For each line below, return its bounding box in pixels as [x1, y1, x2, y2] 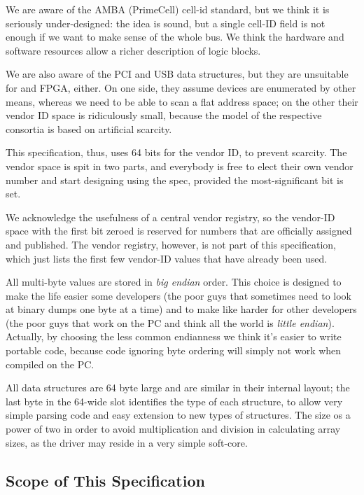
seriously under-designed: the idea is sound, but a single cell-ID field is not [6, 15, 325, 30]
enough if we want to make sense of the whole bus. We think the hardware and [6, 29, 344, 44]
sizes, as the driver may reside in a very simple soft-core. [6, 435, 248, 449]
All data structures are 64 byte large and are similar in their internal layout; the [6, 380, 350, 395]
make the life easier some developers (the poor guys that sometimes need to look [6, 288, 352, 302]
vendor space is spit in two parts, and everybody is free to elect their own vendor [6, 158, 353, 173]
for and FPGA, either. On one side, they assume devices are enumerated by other [6, 80, 356, 95]
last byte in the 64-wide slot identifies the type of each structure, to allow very [6, 393, 343, 408]
